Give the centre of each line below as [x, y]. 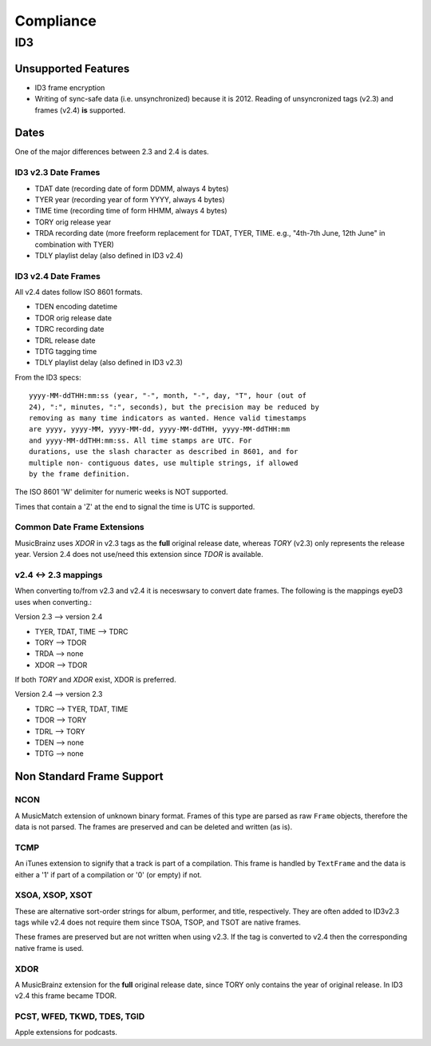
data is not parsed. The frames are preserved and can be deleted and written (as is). [154, 826]
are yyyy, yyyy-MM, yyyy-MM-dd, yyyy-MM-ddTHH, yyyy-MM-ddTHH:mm [160, 429]
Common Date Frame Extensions [80, 527]
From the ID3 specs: [48, 377]
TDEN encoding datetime [76, 307]
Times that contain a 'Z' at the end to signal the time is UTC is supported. [135, 507]
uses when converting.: [53, 602]
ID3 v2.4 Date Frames [58, 276]
